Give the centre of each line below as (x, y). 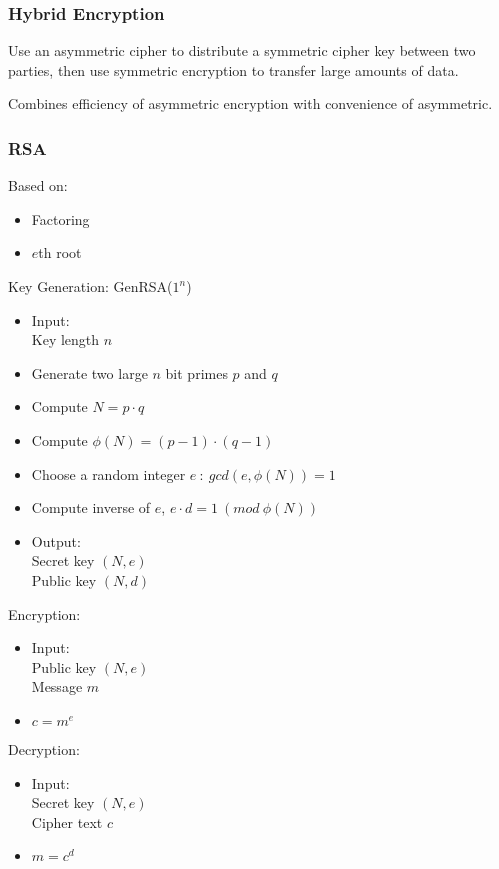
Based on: (38, 185)
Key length (65, 339)
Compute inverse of (91, 507)
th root (60, 252)
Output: (56, 540)
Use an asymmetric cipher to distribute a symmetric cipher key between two (242, 50)
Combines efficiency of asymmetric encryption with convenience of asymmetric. (250, 103)
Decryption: (44, 748)
